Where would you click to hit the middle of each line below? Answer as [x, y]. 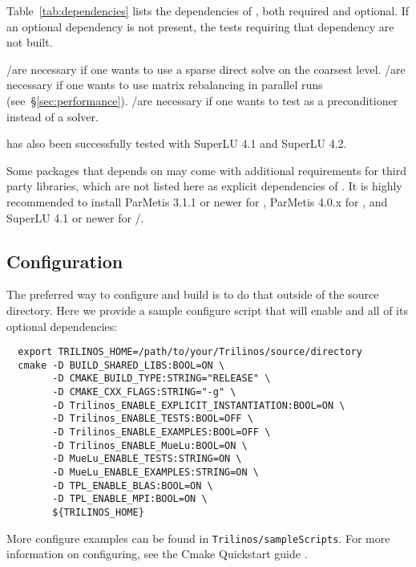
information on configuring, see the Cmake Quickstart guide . [157, 554]
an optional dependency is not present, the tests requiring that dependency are [200, 26]
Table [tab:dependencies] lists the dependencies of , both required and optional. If [208, 10]
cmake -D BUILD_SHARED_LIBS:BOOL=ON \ [121, 365]
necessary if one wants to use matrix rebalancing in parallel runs [165, 85]
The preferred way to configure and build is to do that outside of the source [193, 294]
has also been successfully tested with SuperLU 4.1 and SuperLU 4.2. [177, 143]
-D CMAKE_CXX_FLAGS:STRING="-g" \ [144, 392]
